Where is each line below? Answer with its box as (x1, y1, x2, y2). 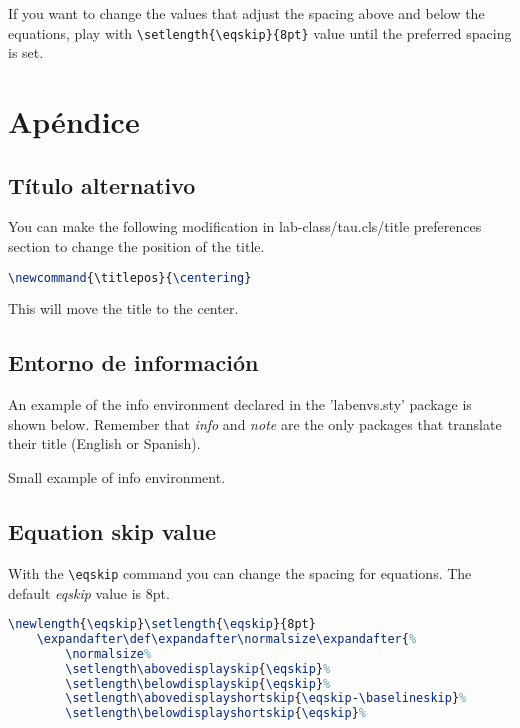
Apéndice (8, 101, 140, 142)
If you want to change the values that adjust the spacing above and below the (8, 3, 485, 23)
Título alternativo (8, 169, 196, 200)
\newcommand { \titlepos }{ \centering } (8, 270, 252, 285)
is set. (8, 42, 44, 63)
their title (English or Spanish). (8, 433, 201, 454)
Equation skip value (8, 516, 217, 547)
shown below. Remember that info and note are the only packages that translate (8, 413, 502, 434)
